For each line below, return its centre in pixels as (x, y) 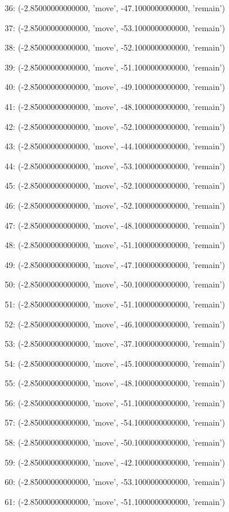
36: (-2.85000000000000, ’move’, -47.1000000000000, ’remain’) (115, 8)
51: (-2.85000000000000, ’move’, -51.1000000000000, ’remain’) (115, 304)
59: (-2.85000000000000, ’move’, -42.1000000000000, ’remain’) (115, 462)
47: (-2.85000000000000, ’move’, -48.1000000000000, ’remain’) (115, 225)
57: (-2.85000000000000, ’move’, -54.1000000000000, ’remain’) (115, 422)
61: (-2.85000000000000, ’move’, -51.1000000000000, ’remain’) (115, 501)
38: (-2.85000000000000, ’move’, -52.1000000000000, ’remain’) (115, 47)
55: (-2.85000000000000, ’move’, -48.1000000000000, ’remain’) (115, 383)
